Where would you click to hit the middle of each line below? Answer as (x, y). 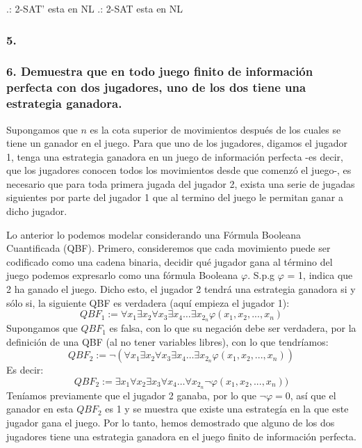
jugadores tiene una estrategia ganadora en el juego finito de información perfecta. (181, 436)
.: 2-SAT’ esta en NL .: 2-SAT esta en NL (95, 8)
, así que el (313, 395)
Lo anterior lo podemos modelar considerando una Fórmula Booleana (154, 234)
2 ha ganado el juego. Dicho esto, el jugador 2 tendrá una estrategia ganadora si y (181, 289)
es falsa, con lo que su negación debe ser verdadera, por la (233, 328)
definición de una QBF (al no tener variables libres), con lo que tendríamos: (167, 341)
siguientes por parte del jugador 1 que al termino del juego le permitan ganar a (175, 197)
